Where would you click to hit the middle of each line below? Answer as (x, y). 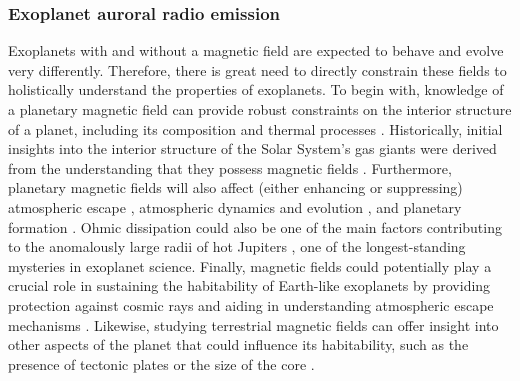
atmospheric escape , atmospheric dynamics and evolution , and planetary (235, 206)
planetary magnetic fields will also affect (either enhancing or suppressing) (235, 187)
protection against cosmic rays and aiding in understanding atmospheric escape (251, 304)
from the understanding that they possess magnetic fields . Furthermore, (230, 167)
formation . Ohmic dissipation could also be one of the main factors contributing (255, 226)
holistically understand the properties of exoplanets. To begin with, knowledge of (256, 89)
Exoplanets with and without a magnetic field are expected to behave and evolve (256, 50)
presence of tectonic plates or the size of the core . (161, 363)
